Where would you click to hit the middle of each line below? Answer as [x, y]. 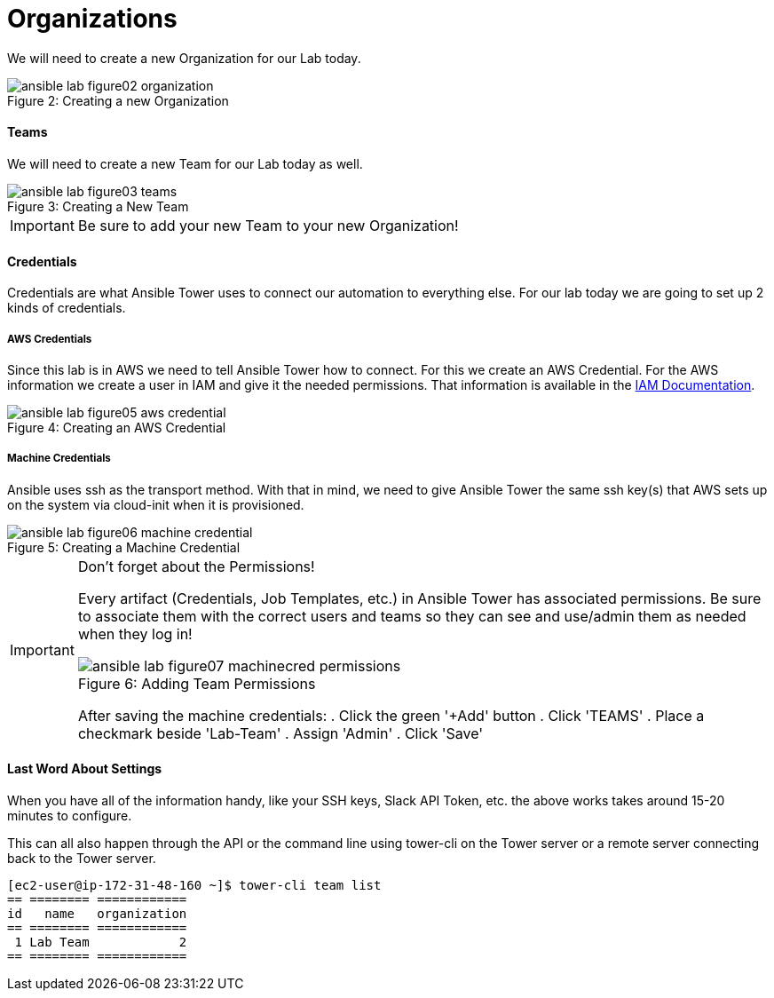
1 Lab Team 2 [101, 942]
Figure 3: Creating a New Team [98, 206]
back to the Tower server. [82, 858]
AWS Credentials [50, 339]
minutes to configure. [70, 815]
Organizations [92, 19]
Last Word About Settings [85, 769]
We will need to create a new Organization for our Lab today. [184, 58]
